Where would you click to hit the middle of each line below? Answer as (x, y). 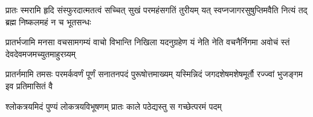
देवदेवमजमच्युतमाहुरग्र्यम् (41, 53)
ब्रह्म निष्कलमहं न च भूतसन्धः (48, 21)
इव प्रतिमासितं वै (29, 85)
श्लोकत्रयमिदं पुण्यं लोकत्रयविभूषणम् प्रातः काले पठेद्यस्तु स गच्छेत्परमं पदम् (114, 106)
